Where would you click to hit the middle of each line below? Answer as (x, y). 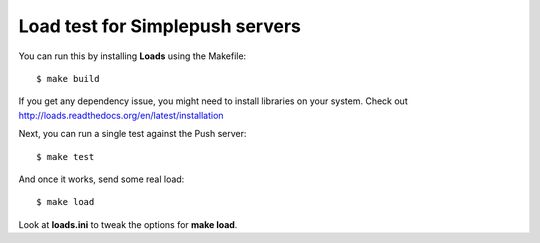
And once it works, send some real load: (101, 179)
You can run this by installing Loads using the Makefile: (132, 56)
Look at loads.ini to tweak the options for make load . (128, 224)
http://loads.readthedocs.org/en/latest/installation (121, 115)
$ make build (68, 78)
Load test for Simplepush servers (160, 26)
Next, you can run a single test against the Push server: (132, 134)
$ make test (65, 156)
